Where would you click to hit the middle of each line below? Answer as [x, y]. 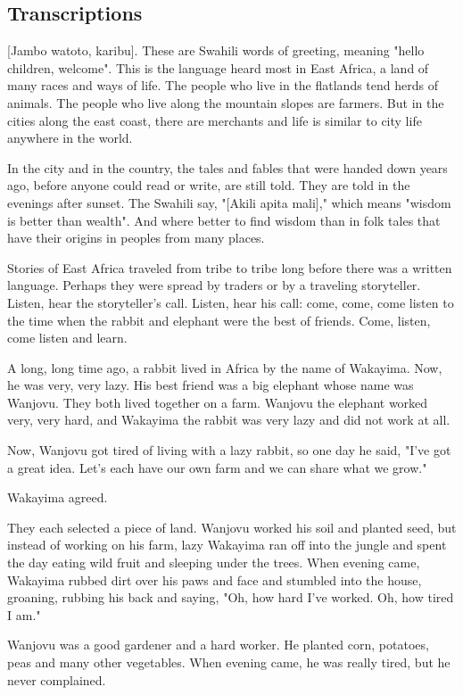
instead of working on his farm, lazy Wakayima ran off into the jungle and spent [227, 545]
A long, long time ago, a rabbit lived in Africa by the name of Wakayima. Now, [225, 367]
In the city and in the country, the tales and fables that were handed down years [227, 167]
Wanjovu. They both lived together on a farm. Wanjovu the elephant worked [218, 402]
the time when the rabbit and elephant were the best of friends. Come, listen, [219, 320]
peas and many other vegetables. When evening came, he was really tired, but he [229, 662]
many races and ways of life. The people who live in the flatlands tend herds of [223, 85]
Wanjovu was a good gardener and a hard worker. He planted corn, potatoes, [218, 645]
